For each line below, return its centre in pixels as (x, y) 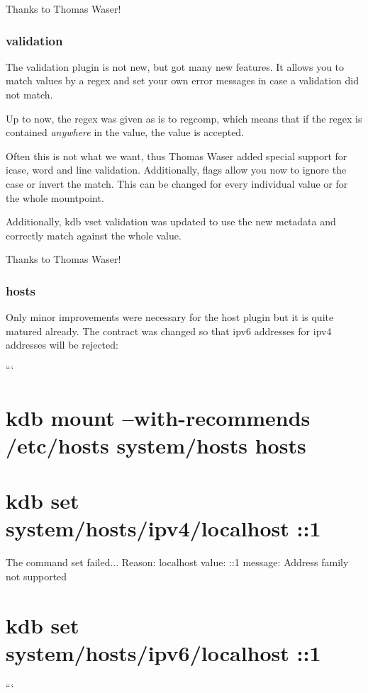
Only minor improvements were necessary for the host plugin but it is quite (170, 317)
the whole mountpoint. (55, 197)
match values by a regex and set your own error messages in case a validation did (182, 80)
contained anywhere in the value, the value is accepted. (125, 132)
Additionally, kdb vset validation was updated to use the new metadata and (171, 221)
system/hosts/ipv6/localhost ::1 (163, 652)
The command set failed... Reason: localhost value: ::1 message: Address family (177, 562)
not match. (29, 94)
